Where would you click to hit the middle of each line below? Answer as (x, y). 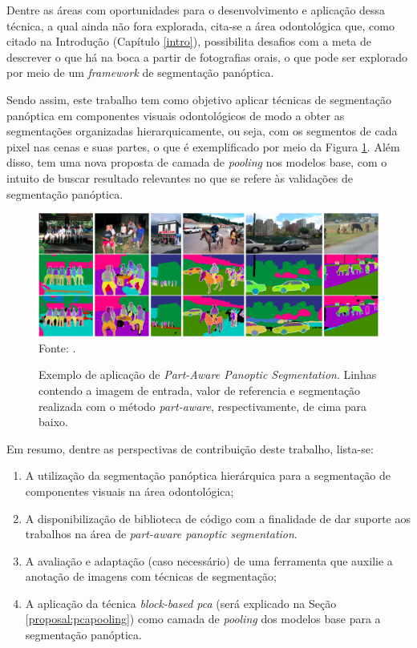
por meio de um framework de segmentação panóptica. (140, 72)
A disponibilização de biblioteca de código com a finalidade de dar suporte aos (218, 518)
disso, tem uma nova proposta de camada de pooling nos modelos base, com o (197, 162)
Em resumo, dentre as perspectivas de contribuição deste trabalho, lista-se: (190, 448)
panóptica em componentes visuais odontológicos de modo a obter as (176, 115)
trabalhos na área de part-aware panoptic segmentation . (161, 534)
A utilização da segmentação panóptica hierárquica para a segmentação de (208, 475)
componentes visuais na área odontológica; (130, 491)
